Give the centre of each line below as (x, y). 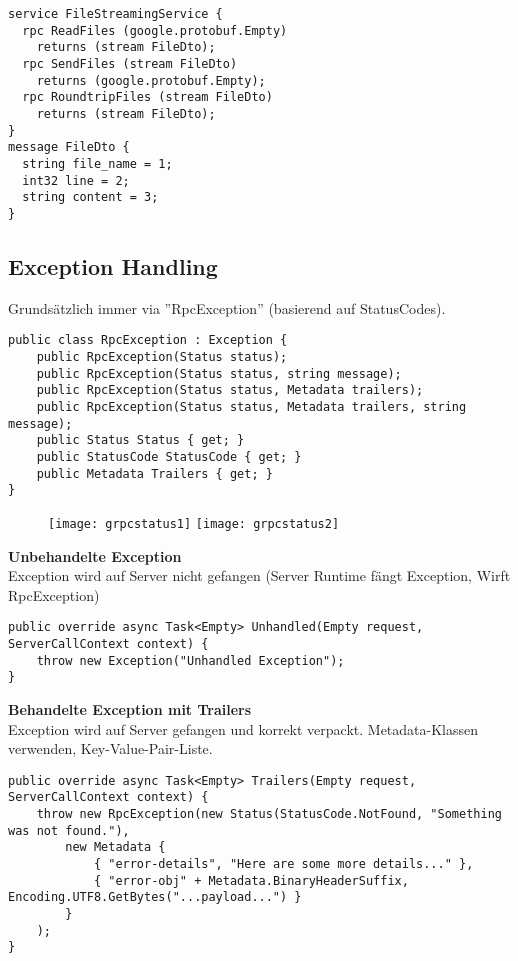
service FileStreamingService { (115, 14)
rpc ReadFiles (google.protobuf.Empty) (155, 30)
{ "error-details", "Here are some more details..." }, (283, 864)
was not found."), (69, 830)
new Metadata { (115, 847)
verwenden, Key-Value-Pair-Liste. (110, 748)
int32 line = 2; (76, 180)
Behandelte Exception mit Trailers (130, 708)
